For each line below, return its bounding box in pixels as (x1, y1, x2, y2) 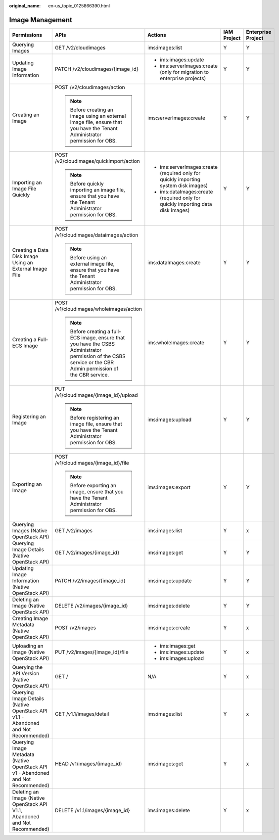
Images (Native (12, 527, 48, 534)
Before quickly (70, 180, 104, 187)
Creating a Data (12, 246, 49, 253)
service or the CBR (70, 359, 114, 366)
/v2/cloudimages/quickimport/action (54, 157, 140, 164)
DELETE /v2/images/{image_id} (54, 602, 128, 609)
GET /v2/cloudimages (54, 44, 106, 51)
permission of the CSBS (70, 353, 126, 360)
